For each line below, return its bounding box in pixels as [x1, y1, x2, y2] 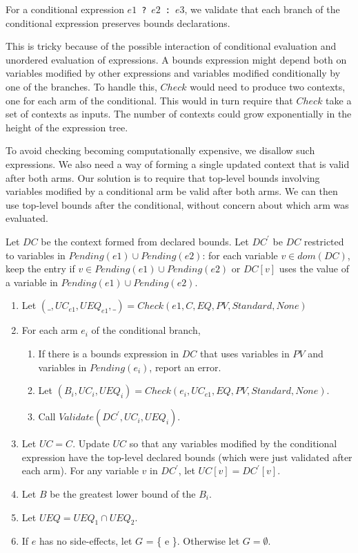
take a [326, 93, 352, 107]
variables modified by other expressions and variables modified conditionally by [6, 66, 341, 80]
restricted [304, 234, 344, 248]
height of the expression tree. [6, 120, 128, 134]
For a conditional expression [6, 2, 124, 16]
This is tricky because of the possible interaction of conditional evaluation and [6, 39, 337, 53]
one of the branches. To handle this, [6, 79, 157, 94]
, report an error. [149, 359, 221, 374]
